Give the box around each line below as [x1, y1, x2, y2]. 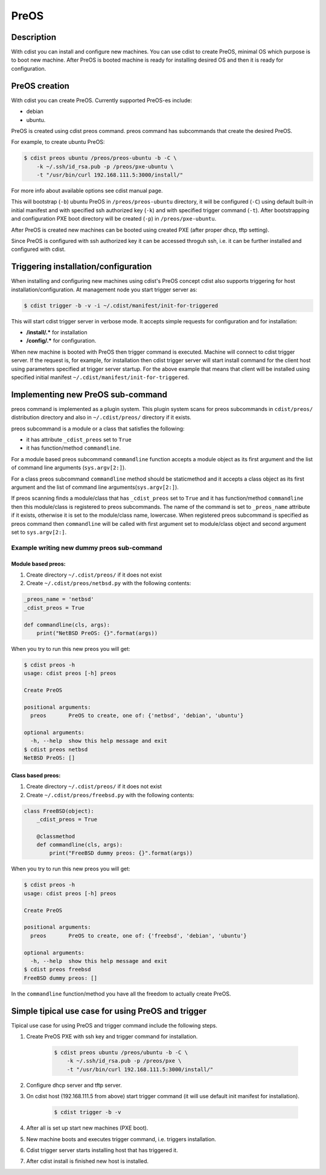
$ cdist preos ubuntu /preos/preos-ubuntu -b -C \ [24, 155, 177, 161]
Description [11, 32, 57, 42]
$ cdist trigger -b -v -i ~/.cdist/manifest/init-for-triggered [24, 302, 219, 309]
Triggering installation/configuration [11, 262, 152, 272]
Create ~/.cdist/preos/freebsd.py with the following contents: [26, 791, 194, 798]
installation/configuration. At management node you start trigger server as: [11, 286, 197, 293]
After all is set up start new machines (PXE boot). [26, 1124, 149, 1131]
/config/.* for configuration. [26, 337, 97, 345]
